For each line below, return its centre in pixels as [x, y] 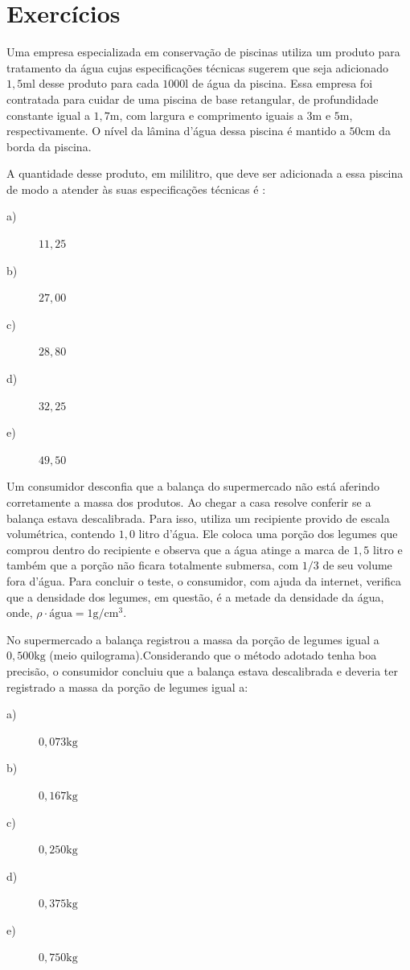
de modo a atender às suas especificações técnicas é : [136, 189]
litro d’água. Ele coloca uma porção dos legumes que [268, 534]
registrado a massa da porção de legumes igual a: [127, 686]
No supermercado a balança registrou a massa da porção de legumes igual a [193, 639]
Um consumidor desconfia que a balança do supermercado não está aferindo [193, 486]
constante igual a [48, 115]
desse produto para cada [99, 83]
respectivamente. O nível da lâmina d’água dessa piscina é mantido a [176, 131]
